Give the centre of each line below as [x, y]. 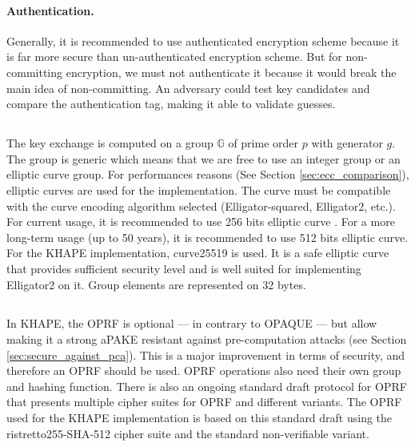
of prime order [263, 143]
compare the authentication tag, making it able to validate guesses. [171, 104]
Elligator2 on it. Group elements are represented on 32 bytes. [156, 284]
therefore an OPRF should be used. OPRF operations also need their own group [204, 370]
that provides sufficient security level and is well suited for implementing [184, 268]
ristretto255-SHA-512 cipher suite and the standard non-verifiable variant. [188, 433]
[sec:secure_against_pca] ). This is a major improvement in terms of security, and [206, 354]
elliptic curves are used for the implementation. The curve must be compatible [199, 189]
